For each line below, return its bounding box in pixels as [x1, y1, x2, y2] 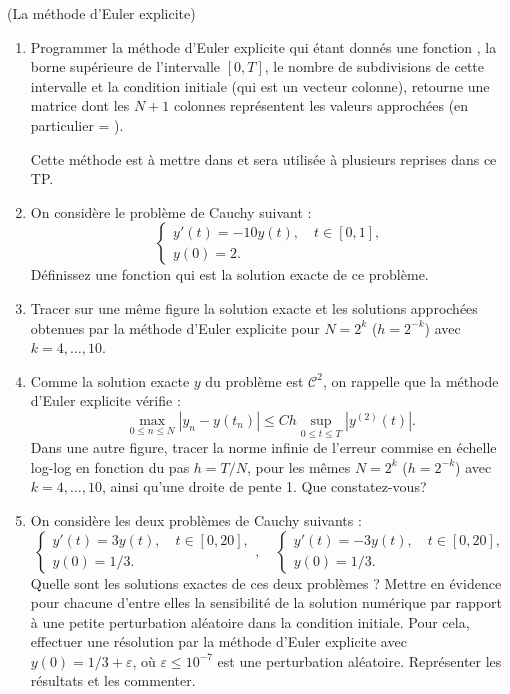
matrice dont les [30, 95, 130, 116]
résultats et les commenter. [30, 670, 196, 691]
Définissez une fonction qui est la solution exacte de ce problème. [30, 264, 429, 285]
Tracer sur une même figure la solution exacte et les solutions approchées [30, 297, 478, 318]
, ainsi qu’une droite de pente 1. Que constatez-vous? [101, 476, 427, 497]
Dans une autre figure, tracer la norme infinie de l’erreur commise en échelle [30, 437, 497, 458]
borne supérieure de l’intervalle [30, 56, 221, 77]
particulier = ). [30, 114, 124, 135]
